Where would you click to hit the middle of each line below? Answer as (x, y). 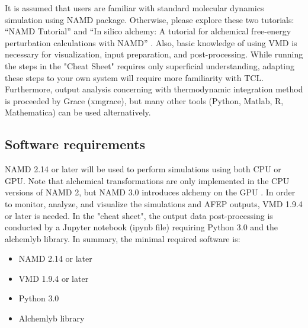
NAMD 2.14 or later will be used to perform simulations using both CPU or (143, 169)
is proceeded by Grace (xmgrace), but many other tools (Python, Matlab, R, (144, 100)
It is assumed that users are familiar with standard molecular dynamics (134, 8)
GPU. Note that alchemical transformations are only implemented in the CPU (147, 180)
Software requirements (75, 144)
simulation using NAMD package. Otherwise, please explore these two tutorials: (150, 19)
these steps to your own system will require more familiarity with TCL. (134, 77)
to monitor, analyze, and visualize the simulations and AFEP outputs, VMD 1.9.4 (154, 203)
